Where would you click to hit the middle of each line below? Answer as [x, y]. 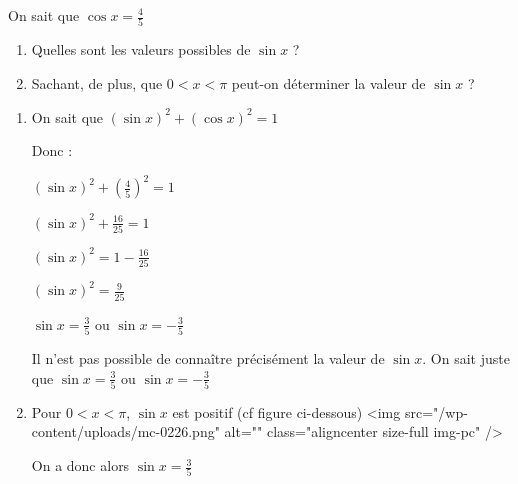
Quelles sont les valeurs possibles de [141, 49]
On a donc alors [80, 465]
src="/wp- [436, 411]
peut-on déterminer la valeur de [328, 82]
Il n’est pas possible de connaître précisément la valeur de [208, 357]
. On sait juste [466, 357]
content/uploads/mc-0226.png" [125, 431]
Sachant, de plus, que [97, 82]
